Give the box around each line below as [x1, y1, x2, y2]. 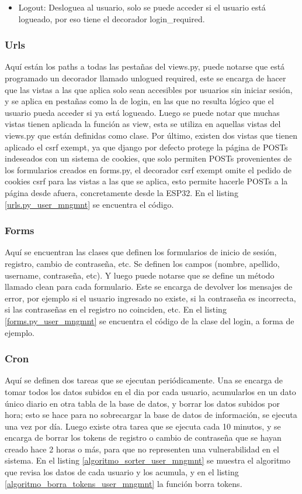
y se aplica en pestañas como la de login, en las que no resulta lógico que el [5, 95, 274, 107]
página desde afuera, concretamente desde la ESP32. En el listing [5, 186, 238, 198]
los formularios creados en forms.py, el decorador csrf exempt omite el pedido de [5, 163, 292, 176]
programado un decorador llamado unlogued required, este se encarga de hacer [5, 72, 286, 84]
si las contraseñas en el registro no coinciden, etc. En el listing [5, 303, 227, 315]
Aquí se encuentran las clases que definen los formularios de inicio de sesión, [5, 246, 277, 258]
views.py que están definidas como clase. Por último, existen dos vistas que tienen [5, 129, 297, 141]
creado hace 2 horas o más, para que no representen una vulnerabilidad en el [5, 442, 279, 455]
